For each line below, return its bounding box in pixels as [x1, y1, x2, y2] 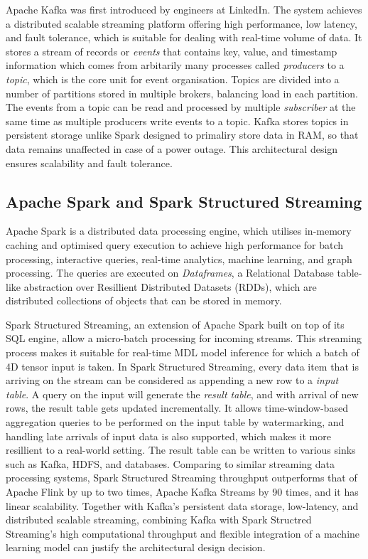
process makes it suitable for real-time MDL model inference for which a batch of [6, 345, 359, 360]
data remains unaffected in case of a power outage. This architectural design [6, 141, 338, 156]
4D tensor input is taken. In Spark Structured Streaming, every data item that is [6, 358, 359, 373]
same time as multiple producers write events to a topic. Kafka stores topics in [6, 113, 349, 128]
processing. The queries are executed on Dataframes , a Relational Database [6, 265, 334, 280]
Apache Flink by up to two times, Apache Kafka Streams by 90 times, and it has [6, 484, 359, 499]
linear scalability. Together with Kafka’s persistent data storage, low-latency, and [6, 498, 359, 513]
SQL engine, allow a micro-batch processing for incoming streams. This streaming [6, 331, 362, 346]
